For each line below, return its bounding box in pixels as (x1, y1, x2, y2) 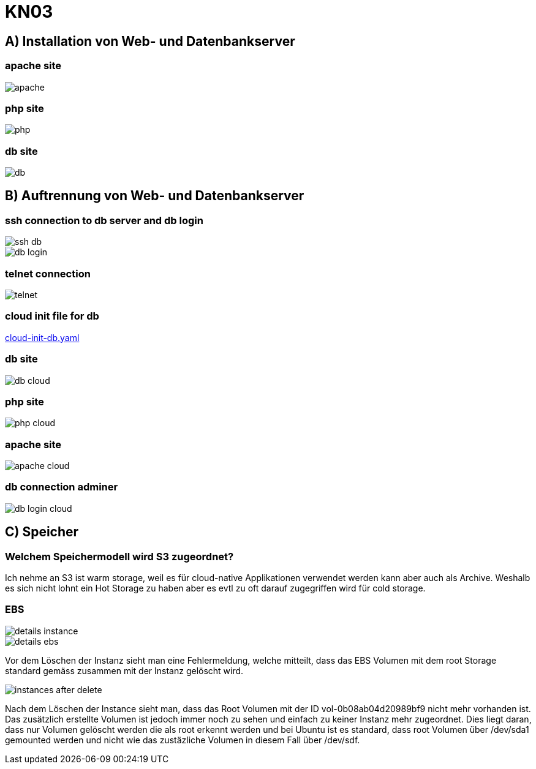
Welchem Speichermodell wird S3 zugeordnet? (5, 550, 234, 563)
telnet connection (5, 267, 91, 280)
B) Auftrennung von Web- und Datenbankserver (5, 188, 304, 204)
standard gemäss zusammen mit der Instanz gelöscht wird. (5, 665, 244, 676)
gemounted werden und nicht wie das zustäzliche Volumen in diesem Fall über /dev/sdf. (5, 734, 360, 745)
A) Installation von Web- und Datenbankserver (5, 33, 295, 49)
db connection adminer (5, 481, 118, 493)
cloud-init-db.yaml (5, 332, 80, 343)
